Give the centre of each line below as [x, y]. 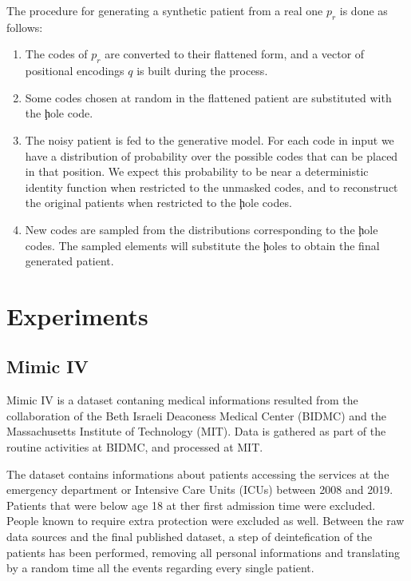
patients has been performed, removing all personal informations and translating [204, 552]
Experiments [77, 315]
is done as [364, 10]
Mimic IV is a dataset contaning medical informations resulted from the [182, 400]
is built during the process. [202, 71]
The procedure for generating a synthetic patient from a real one [165, 10]
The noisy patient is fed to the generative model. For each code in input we [209, 139]
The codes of [56, 54]
